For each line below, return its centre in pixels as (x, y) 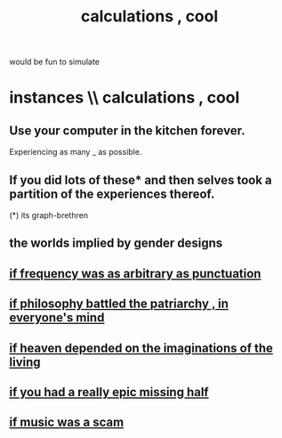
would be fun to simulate (55, 62)
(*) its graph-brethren (49, 215)
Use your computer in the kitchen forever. (127, 130)
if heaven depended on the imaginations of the (141, 348)
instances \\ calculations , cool (125, 97)
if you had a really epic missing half (109, 392)
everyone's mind (57, 318)
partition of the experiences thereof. (112, 194)
